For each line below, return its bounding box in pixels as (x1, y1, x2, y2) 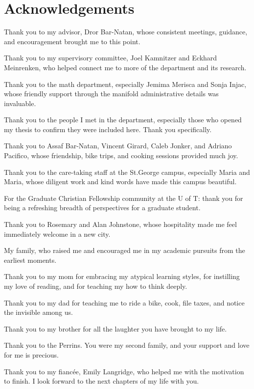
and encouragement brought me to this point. (4, 36, 140, 46)
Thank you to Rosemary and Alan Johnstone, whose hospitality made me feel (4, 219, 237, 229)
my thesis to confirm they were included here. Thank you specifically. (4, 124, 212, 134)
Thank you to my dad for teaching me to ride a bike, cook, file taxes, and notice (4, 297, 245, 307)
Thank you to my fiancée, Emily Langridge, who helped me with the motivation (4, 366, 244, 376)
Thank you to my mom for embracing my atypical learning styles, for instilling (4, 271, 240, 281)
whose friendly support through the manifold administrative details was (4, 88, 219, 99)
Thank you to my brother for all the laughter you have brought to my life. (4, 323, 227, 333)
